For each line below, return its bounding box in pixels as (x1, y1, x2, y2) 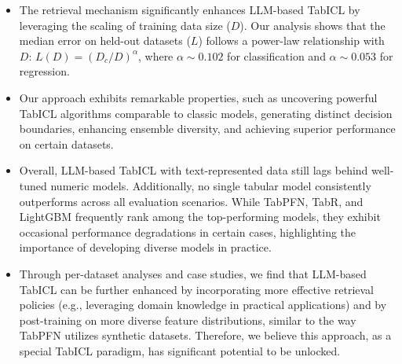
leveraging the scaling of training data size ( (19, 17, 231, 33)
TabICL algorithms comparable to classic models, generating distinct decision (19, 105, 393, 121)
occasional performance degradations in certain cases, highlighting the (19, 223, 356, 240)
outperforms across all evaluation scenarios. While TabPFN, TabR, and (19, 193, 364, 209)
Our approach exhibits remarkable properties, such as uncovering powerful (19, 89, 378, 105)
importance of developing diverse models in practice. (19, 239, 272, 256)
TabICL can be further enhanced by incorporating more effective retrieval (19, 281, 374, 297)
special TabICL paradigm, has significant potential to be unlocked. (19, 342, 341, 358)
